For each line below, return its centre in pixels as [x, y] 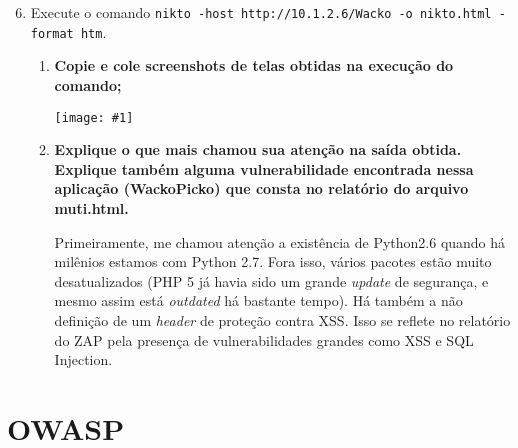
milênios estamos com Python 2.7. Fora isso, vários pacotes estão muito [273, 261]
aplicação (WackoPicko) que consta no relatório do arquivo [261, 188]
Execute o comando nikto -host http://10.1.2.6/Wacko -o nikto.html [261, 12]
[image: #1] [94, 117]
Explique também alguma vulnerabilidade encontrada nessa [264, 168]
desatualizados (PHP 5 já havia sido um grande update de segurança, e [271, 280]
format [52, 33]
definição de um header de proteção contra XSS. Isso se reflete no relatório [282, 319]
